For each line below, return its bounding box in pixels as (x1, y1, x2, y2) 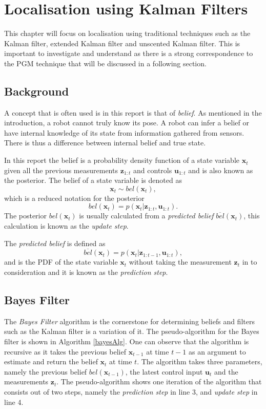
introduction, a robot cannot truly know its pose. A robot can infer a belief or (4, 117, 250, 128)
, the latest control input (125, 366, 203, 377)
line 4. (4, 396, 24, 407)
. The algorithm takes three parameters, (137, 356, 262, 367)
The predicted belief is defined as (4, 237, 106, 248)
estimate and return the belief (4, 356, 98, 367)
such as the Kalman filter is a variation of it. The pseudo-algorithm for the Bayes (4, 326, 259, 337)
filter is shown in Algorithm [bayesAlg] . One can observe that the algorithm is (4, 336, 249, 347)
